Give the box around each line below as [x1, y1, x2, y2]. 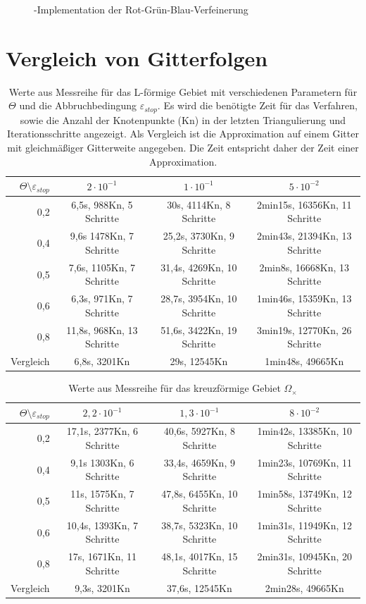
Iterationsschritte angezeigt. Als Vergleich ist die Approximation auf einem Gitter [7, 126, 359, 141]
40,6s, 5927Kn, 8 [163, 424, 235, 438]
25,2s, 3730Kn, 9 [163, 228, 234, 243]
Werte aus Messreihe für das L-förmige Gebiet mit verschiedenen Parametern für [8, 84, 358, 99]
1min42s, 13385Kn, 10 [257, 424, 353, 438]
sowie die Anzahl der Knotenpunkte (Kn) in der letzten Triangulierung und [20, 112, 346, 127]
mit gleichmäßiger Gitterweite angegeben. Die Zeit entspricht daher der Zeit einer [7, 140, 359, 154]
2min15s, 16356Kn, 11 [256, 197, 352, 211]
